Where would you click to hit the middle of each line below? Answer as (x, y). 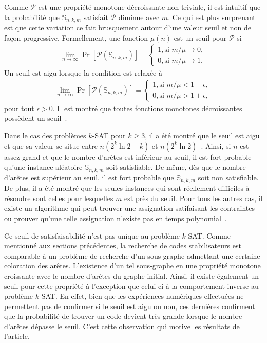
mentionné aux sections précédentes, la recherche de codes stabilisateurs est (123, 246)
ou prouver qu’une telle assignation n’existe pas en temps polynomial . (116, 218)
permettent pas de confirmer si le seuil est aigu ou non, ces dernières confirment (130, 306)
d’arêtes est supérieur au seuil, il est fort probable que (89, 177)
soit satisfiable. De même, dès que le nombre (176, 167)
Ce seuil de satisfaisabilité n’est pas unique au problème (92, 235)
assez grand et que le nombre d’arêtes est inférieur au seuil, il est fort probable (128, 157)
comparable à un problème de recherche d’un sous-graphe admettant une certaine (132, 255)
